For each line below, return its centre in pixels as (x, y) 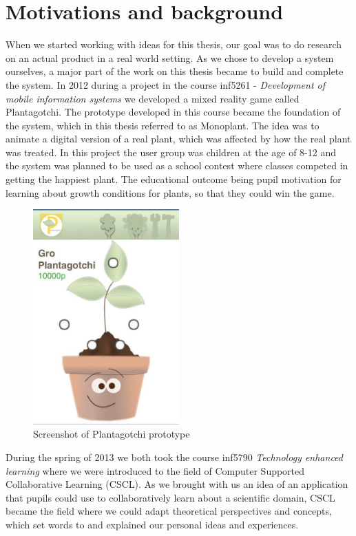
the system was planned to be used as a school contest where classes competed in (177, 165)
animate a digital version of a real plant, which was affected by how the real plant (178, 139)
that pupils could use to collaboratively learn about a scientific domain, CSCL (170, 497)
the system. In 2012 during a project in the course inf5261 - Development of (166, 84)
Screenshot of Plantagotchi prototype (112, 434)
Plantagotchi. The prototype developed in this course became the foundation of (173, 112)
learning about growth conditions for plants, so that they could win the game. (170, 192)
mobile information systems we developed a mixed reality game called (153, 98)
